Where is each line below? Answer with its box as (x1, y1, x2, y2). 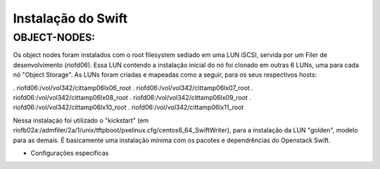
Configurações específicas (30, 149, 109, 157)
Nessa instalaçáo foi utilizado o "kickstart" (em (13, 116, 149, 125)
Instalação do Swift (13, 11, 128, 26)
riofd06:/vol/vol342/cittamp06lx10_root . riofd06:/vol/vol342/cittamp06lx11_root (13, 103, 244, 112)
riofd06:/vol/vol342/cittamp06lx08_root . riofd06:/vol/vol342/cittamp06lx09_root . (13, 93, 251, 101)
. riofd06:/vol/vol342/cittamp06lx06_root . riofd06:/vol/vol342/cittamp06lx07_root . (13, 83, 253, 92)
